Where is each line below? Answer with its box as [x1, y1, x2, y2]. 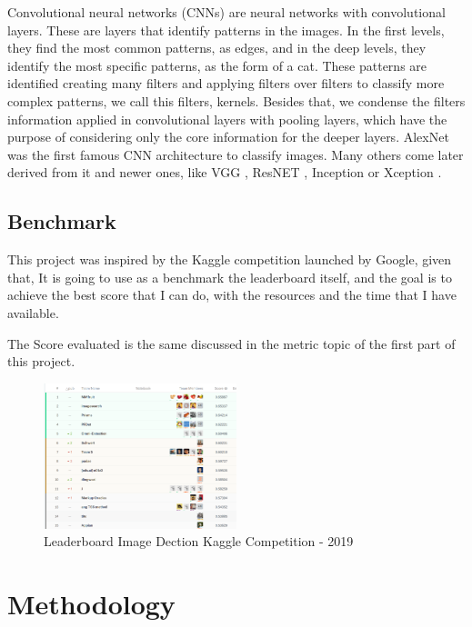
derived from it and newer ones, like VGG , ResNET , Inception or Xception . [7, 163, 442, 182]
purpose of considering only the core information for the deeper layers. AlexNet [7, 127, 449, 146]
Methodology [7, 584, 176, 622]
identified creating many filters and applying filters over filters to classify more [7, 74, 445, 93]
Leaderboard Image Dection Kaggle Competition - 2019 [44, 532, 354, 551]
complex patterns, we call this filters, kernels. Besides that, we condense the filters [7, 91, 466, 110]
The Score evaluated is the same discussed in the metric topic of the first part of [7, 333, 456, 353]
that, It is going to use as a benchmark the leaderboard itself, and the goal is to [7, 267, 452, 286]
